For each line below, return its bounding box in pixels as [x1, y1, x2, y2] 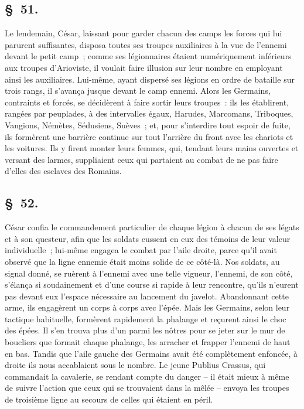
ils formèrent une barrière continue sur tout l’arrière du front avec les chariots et [5, 130, 293, 142]
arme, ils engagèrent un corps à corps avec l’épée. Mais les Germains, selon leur [5, 301, 290, 313]
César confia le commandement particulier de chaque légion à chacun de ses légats [5, 221, 299, 233]
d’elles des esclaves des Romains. [5, 165, 122, 177]
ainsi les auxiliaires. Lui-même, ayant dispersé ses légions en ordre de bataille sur [5, 73, 295, 85]
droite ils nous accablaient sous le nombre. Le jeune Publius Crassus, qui [5, 359, 266, 371]
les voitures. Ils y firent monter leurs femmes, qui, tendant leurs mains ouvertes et [5, 142, 299, 154]
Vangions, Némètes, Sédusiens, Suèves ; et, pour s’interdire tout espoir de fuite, [5, 118, 291, 131]
